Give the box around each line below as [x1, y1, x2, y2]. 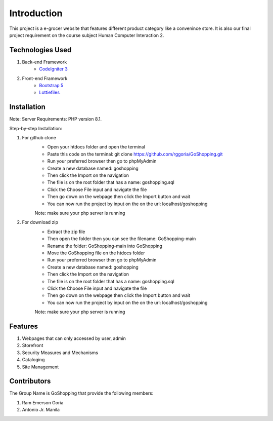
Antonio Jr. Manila [22, 407, 60, 413]
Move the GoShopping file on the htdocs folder [47, 250, 145, 256]
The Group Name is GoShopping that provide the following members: [9, 390, 154, 396]
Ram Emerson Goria [22, 399, 64, 405]
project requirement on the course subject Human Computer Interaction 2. [9, 32, 164, 38]
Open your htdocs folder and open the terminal [47, 144, 145, 150]
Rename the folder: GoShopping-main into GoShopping [47, 243, 163, 249]
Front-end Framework [22, 75, 68, 81]
